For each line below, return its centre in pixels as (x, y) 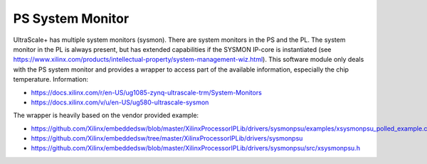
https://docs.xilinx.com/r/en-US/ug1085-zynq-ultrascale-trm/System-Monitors (147, 92)
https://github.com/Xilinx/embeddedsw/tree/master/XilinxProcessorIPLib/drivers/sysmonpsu (167, 138)
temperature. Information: (51, 80)
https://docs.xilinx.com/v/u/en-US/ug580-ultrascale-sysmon (120, 102)
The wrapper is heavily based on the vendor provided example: (106, 115)
